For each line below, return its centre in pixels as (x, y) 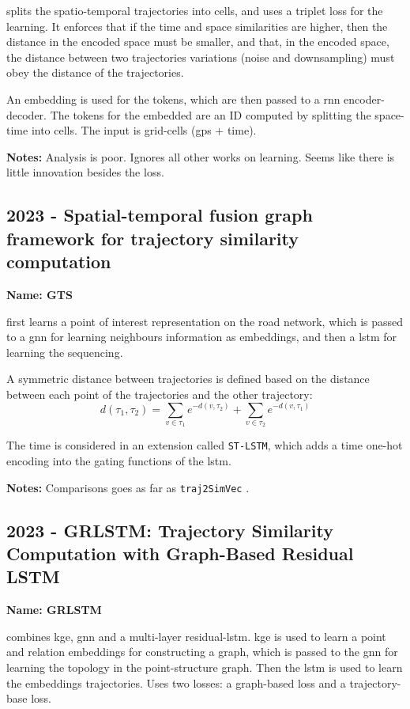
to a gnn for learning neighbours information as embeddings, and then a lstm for (202, 337)
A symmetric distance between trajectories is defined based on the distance (188, 379)
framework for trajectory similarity (153, 238)
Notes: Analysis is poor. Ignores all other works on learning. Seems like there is (201, 156)
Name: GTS (39, 294)
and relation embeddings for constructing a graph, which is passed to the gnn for (202, 652)
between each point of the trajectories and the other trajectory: (160, 394)
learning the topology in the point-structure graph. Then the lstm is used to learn (205, 667)
